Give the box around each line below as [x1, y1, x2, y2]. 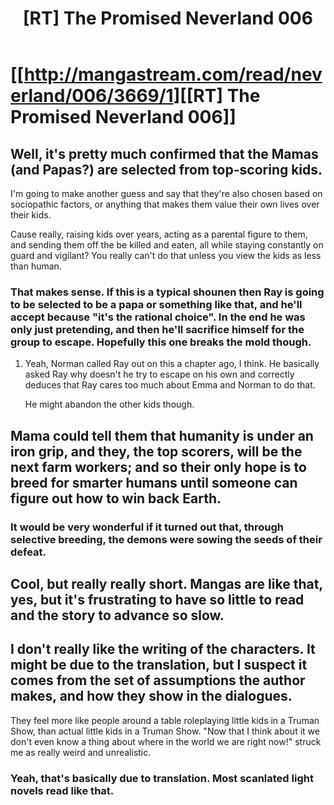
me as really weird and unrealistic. [10, 746, 152, 758]
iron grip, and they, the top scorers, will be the [10, 443, 303, 460]
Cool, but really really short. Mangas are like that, [10, 576, 323, 592]
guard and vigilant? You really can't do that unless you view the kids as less [10, 250, 322, 261]
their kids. [10, 209, 52, 221]
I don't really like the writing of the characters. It [10, 641, 316, 658]
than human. [10, 260, 62, 272]
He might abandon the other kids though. [24, 398, 195, 411]
